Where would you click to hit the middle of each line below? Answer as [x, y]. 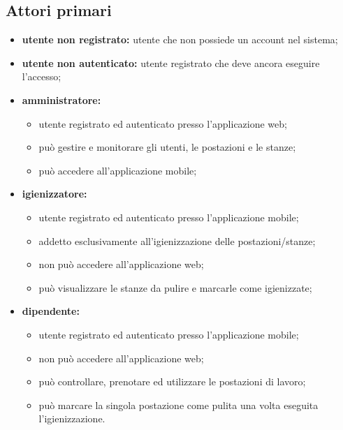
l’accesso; [42, 76]
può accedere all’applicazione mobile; [118, 170]
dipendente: [51, 311]
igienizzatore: [54, 194]
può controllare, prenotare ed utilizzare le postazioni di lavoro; [172, 381]
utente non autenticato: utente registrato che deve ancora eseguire [171, 62]
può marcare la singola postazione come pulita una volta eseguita [178, 405]
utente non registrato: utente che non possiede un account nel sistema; [180, 39]
